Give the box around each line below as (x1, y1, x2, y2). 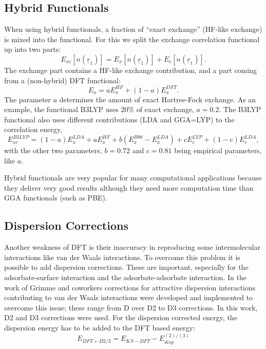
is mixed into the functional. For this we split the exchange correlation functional (4, 33, 260, 44)
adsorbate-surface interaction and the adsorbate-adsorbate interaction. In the (4, 272, 246, 282)
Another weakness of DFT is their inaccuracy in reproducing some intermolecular (4, 242, 261, 252)
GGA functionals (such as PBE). (4, 192, 107, 203)
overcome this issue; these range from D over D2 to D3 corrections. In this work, (4, 302, 258, 313)
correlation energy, (4, 124, 62, 135)
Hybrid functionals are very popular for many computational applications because (4, 172, 262, 183)
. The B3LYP (219, 104, 261, 115)
